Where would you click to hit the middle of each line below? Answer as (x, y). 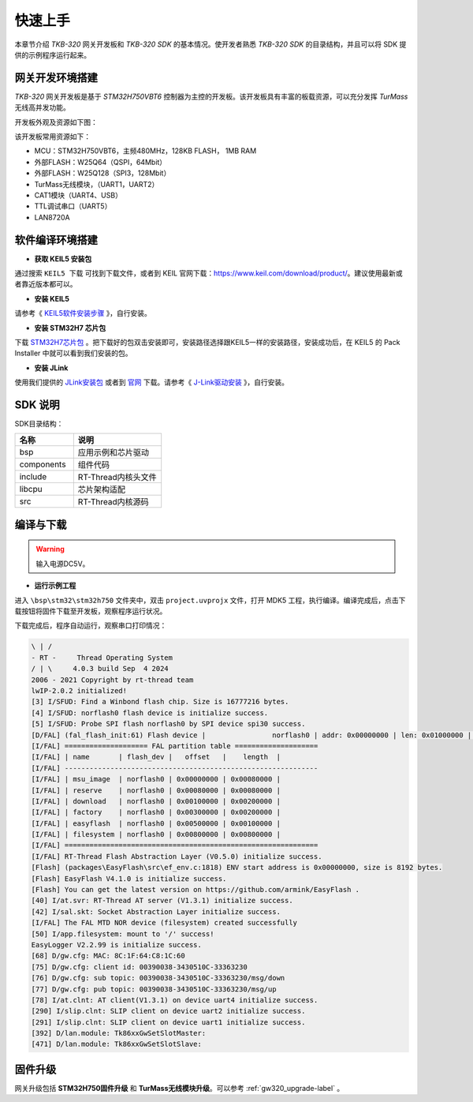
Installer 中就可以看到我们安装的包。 (74, 353)
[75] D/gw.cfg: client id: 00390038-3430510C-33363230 (139, 967)
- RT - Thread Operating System (102, 658)
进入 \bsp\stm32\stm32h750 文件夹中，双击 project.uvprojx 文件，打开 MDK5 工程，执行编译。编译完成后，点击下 (210, 600)
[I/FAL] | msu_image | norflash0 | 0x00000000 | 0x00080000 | (156, 779)
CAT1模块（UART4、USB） (78, 195)
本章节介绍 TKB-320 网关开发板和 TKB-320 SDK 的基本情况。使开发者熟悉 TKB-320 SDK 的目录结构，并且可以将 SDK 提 (210, 44)
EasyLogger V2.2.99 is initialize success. (117, 945)
